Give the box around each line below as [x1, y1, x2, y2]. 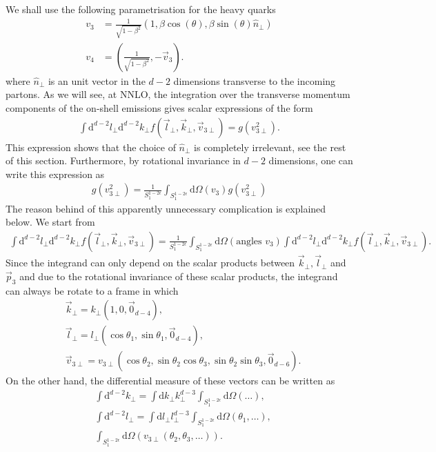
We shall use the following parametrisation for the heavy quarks [6, 2, 276, 16]
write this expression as [6, 166, 105, 181]
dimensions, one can [268, 153, 353, 168]
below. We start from [6, 215, 95, 229]
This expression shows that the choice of [6, 139, 176, 154]
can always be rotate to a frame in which [6, 283, 179, 297]
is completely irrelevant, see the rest [194, 139, 346, 154]
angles [236, 236, 262, 246]
